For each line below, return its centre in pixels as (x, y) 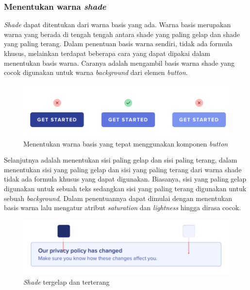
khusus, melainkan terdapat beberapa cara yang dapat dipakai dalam (107, 53)
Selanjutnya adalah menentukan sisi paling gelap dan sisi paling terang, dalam (121, 160)
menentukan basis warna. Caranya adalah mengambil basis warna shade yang (119, 63)
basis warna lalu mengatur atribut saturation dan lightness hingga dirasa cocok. (123, 208)
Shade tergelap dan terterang (67, 281)
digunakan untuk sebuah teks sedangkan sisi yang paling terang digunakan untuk (125, 189)
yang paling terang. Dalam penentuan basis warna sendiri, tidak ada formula (118, 44)
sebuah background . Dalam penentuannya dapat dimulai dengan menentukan (118, 198)
